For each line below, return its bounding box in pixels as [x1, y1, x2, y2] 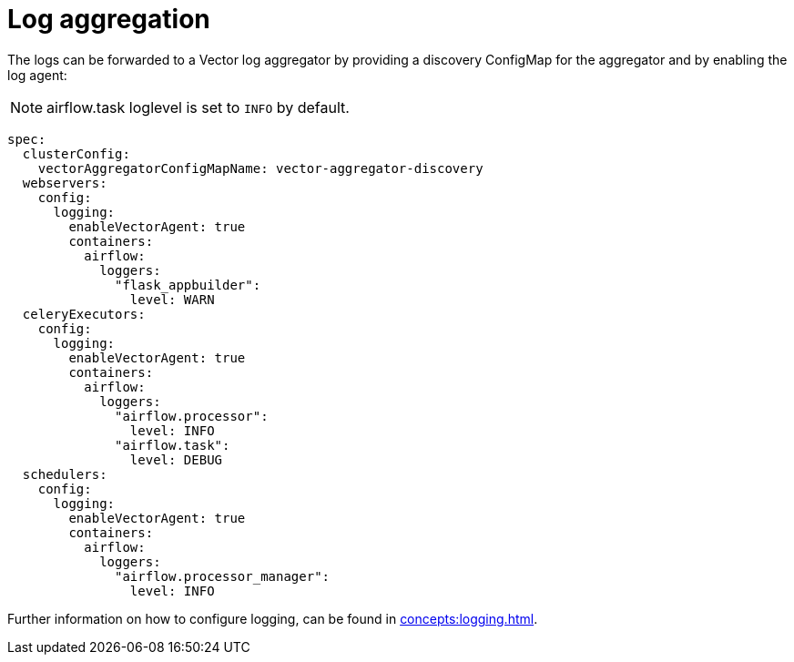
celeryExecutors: [22, 306, 146, 321]
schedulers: [22, 466, 107, 482]
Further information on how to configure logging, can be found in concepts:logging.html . [7, 610, 538, 626]
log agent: [7, 66, 67, 83]
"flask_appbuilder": [115, 277, 261, 292]
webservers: [22, 175, 107, 190]
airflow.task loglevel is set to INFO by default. [46, 97, 350, 117]
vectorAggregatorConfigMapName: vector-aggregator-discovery [37, 160, 484, 176]
